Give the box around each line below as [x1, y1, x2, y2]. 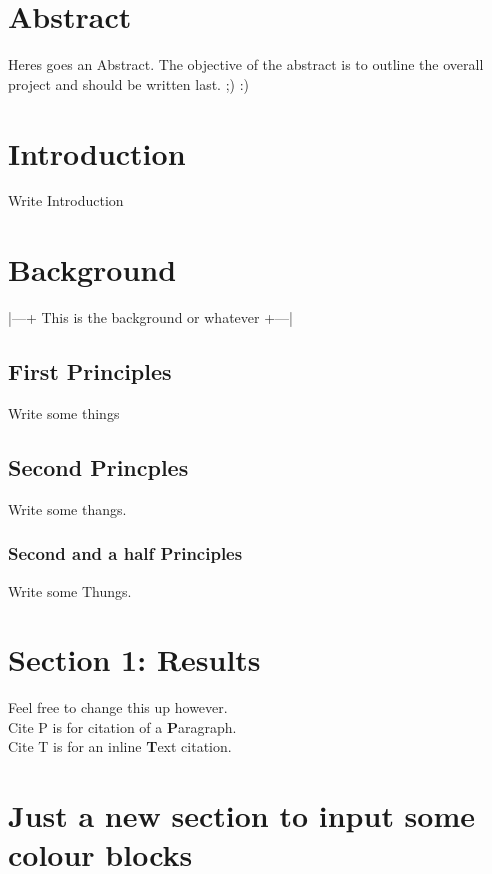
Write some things [8, 402, 120, 423]
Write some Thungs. [8, 580, 132, 601]
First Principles [8, 356, 172, 387]
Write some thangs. [8, 498, 127, 519]
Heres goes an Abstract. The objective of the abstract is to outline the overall [8, 54, 484, 75]
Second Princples [8, 451, 189, 482]
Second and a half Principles [8, 541, 243, 566]
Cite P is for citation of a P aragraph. [8, 716, 237, 737]
